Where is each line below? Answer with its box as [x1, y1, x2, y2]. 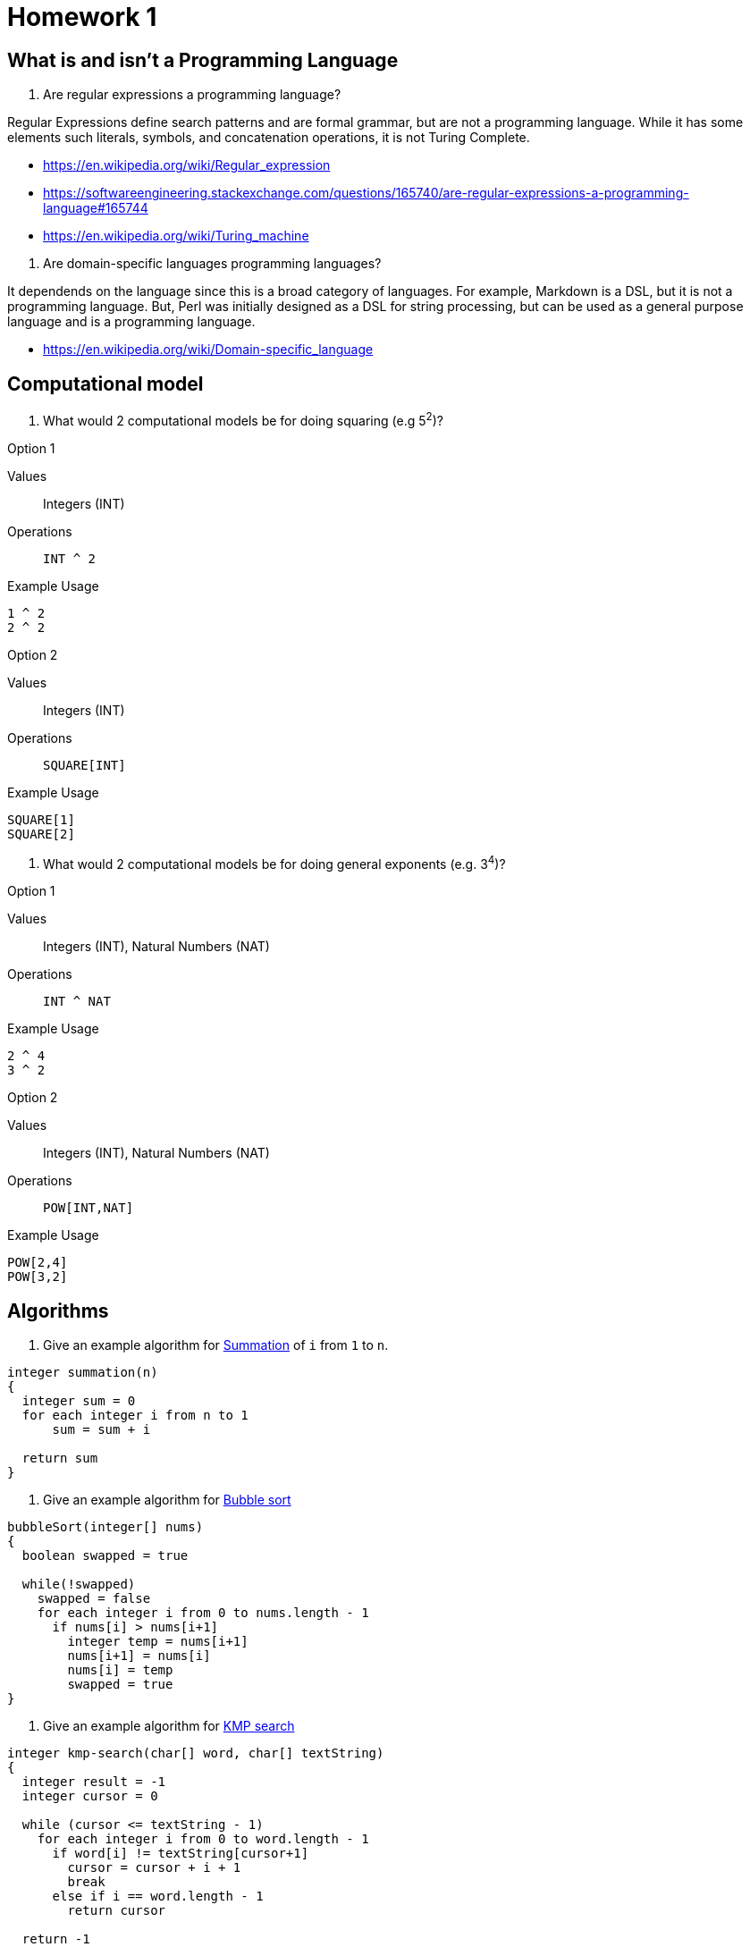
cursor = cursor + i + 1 [67, 1860, 241, 1875]
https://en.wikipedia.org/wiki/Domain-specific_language [43, 341, 374, 358]
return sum [21, 1451, 98, 1466]
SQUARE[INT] [43, 757, 126, 772]
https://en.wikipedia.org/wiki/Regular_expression [43, 157, 331, 173]
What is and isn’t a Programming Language [7, 48, 399, 72]
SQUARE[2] [7, 826, 75, 841]
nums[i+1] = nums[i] [67, 1648, 211, 1664]
